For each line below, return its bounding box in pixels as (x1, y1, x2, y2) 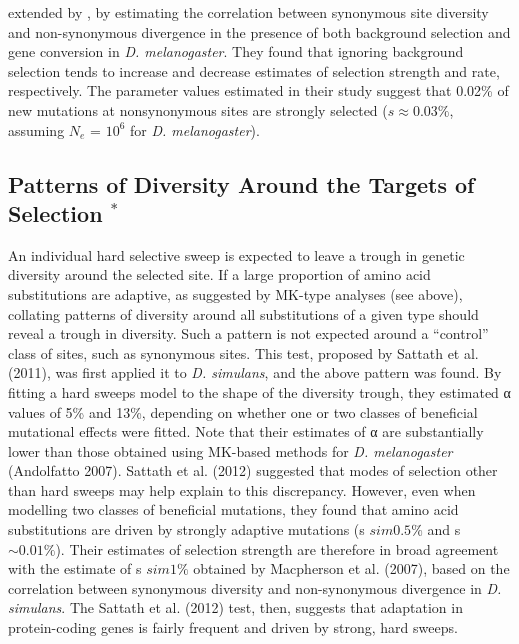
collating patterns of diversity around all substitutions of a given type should (8, 303, 479, 324)
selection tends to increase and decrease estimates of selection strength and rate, (8, 60, 500, 81)
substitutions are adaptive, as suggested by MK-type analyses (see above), (8, 283, 463, 304)
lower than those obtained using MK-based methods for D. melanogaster (8, 440, 453, 461)
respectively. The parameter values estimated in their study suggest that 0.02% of (8, 80, 509, 101)
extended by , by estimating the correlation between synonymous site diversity (8, 2, 489, 22)
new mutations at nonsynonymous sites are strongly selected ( (8, 99, 388, 120)
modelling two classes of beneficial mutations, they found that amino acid (8, 499, 459, 520)
